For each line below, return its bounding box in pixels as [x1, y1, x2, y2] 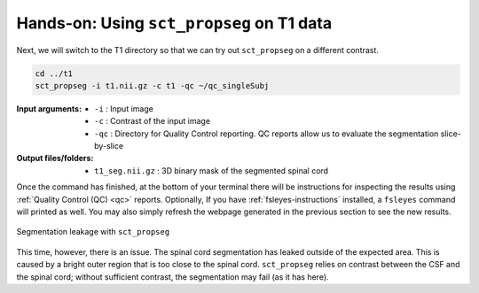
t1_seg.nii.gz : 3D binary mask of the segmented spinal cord [94, 165, 328, 176]
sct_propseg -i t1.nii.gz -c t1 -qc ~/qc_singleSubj [35, 81, 270, 90]
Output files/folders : [16, 153, 94, 164]
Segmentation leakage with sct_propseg [16, 227, 170, 237]
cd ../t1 [35, 68, 74, 79]
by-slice [94, 141, 124, 151]
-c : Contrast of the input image [94, 116, 211, 127]
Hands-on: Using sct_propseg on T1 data [16, 13, 333, 33]
